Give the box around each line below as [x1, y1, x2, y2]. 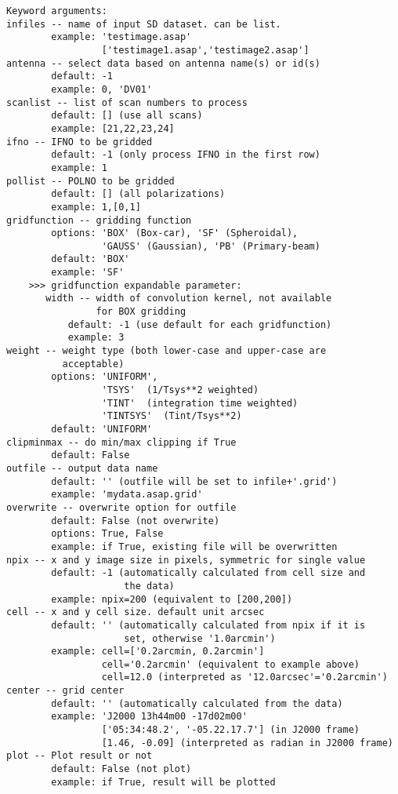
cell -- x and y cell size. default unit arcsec [6, 606, 265, 618]
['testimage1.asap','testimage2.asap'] [101, 44, 309, 56]
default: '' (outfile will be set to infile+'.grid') [51, 475, 338, 487]
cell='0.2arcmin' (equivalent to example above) [101, 658, 360, 670]
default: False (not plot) [51, 763, 192, 775]
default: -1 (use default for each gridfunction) [67, 319, 332, 330]
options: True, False [51, 528, 164, 540]
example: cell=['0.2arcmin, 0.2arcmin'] [51, 646, 265, 657]
